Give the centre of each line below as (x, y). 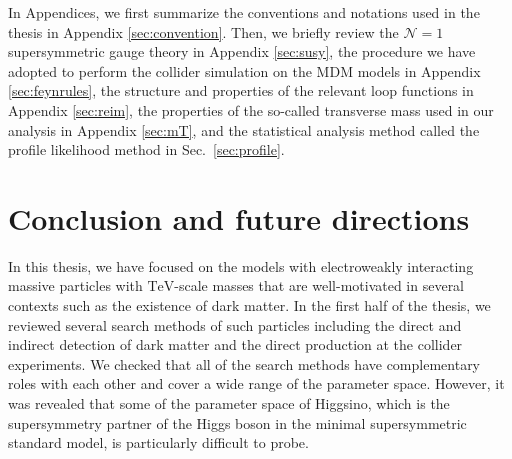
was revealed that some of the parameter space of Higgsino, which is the (229, 403)
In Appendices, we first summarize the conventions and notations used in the (244, 12)
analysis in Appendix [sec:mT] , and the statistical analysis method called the (244, 129)
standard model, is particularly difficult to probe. (158, 442)
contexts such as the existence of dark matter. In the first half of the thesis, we (249, 305)
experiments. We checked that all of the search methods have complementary (244, 363)
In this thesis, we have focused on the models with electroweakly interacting (241, 265)
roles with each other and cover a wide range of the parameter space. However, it (256, 383)
